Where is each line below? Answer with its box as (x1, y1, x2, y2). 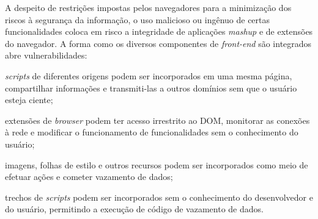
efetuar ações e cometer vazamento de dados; (5, 170, 173, 183)
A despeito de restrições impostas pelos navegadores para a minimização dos (5, 1, 292, 13)
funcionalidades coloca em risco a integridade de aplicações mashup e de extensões (5, 25, 313, 38)
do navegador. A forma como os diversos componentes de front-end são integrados (5, 37, 312, 49)
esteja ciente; (5, 93, 53, 106)
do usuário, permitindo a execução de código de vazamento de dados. (5, 203, 264, 215)
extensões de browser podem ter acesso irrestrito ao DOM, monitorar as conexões (5, 113, 310, 126)
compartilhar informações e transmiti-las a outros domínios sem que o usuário (5, 81, 297, 94)
